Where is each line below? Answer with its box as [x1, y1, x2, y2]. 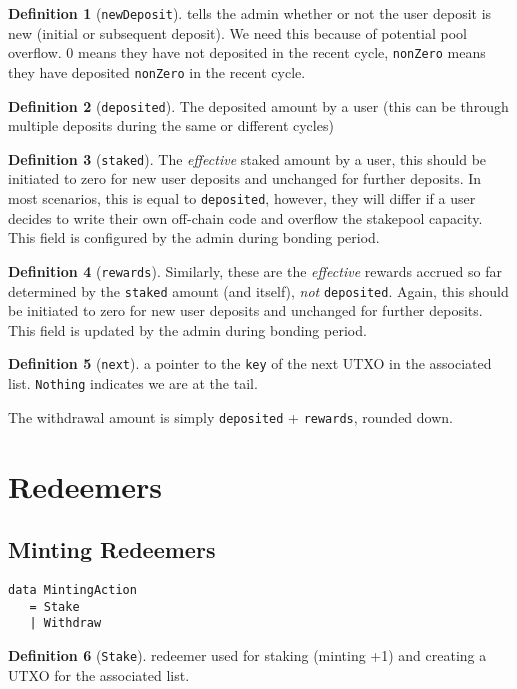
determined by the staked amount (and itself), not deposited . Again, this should [8, 280, 509, 301]
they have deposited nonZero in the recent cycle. [8, 61, 306, 82]
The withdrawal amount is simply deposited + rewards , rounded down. [8, 406, 453, 427]
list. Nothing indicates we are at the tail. [8, 373, 258, 394]
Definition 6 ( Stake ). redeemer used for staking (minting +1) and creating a [8, 644, 487, 665]
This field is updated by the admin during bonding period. [8, 319, 367, 340]
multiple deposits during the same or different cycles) [8, 115, 334, 136]
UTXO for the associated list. [8, 664, 190, 685]
